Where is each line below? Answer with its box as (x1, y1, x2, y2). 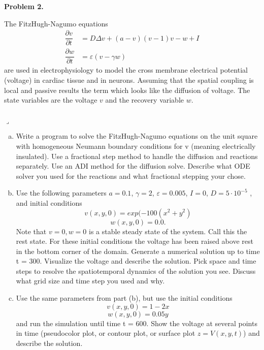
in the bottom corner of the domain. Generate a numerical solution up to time (16, 245, 260, 256)
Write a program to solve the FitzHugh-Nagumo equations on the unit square (16, 131, 258, 141)
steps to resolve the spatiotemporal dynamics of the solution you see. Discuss (16, 265, 256, 276)
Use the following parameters (16, 187, 107, 198)
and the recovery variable (105, 94, 184, 105)
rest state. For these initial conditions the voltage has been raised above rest (16, 236, 253, 246)
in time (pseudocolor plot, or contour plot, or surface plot (16, 328, 195, 338)
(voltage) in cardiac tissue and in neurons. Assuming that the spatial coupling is (4, 74, 254, 85)
